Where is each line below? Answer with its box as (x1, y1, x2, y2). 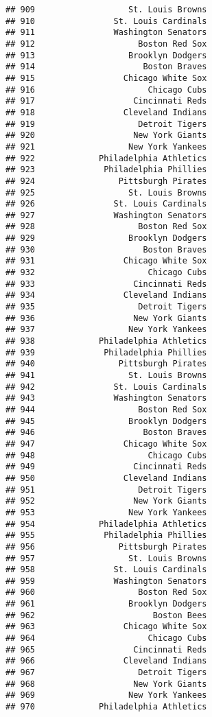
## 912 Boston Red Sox (5, 38, 207, 49)
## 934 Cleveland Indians (5, 290, 207, 301)
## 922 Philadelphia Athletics (5, 153, 207, 163)
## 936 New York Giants (5, 313, 207, 323)
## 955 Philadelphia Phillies (5, 530, 207, 541)
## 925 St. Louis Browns (5, 187, 207, 198)
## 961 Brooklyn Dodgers (5, 599, 207, 609)
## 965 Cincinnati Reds (5, 644, 207, 655)
